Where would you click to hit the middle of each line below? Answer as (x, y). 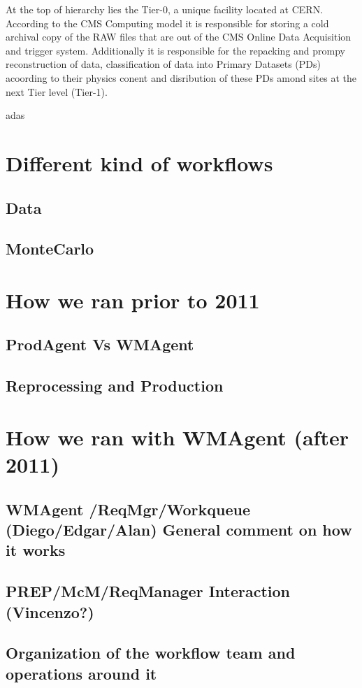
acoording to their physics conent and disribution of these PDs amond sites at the (181, 77)
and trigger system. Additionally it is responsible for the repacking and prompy (175, 50)
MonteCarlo (50, 249)
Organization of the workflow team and (151, 653)
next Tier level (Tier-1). (57, 91)
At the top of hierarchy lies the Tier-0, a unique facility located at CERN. (165, 9)
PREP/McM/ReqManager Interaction (148, 591)
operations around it (81, 673)
